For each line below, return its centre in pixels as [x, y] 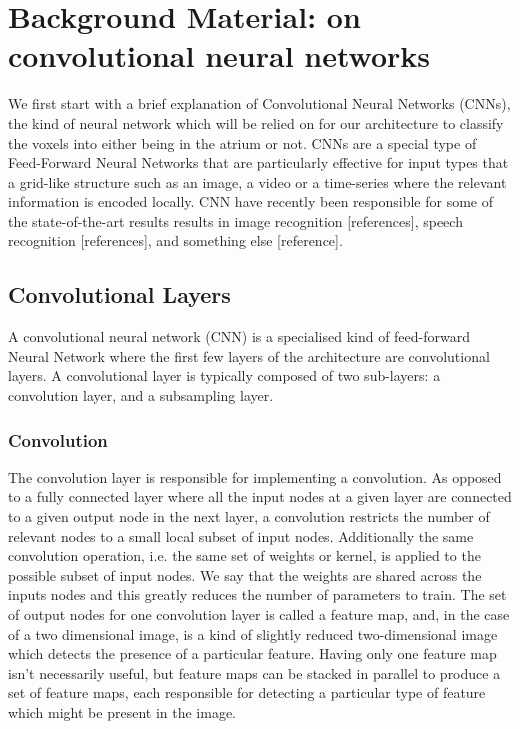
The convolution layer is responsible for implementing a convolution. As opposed [255, 476]
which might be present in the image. [122, 711]
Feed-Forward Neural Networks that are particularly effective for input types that [258, 162]
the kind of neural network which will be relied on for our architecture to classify [256, 122]
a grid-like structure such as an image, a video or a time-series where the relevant [257, 181]
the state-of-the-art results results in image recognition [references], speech [235, 220]
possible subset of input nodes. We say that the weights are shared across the [245, 574]
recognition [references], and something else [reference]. [175, 240]
